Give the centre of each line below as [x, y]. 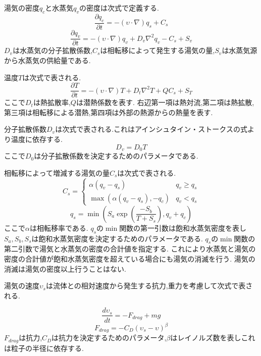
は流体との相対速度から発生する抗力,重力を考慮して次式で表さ [149, 286]
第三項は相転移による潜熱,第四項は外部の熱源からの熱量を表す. [109, 112]
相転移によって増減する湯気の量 [57, 172]
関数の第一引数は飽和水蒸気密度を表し [183, 227]
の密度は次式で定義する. [119, 8]
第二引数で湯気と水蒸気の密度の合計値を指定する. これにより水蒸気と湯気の [130, 249]
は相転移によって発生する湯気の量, [158, 50]
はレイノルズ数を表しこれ [213, 338]
